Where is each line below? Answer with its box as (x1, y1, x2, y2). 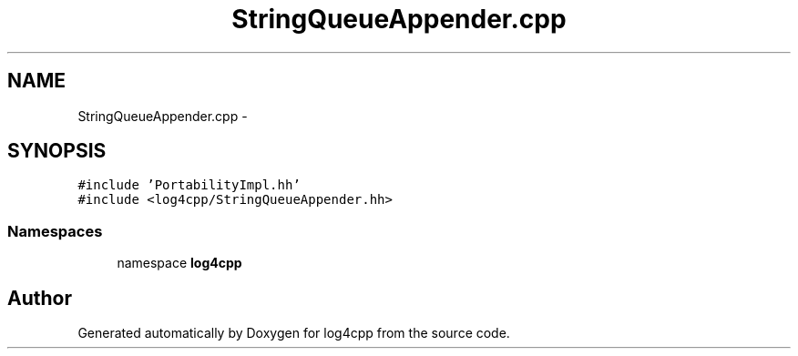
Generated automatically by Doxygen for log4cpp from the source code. (77, 325, 510, 341)
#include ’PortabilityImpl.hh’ (77, 178, 301, 193)
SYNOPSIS (7, 139, 107, 163)
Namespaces (7, 221, 103, 240)
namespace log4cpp (117, 255, 242, 271)
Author (7, 286, 72, 310)
